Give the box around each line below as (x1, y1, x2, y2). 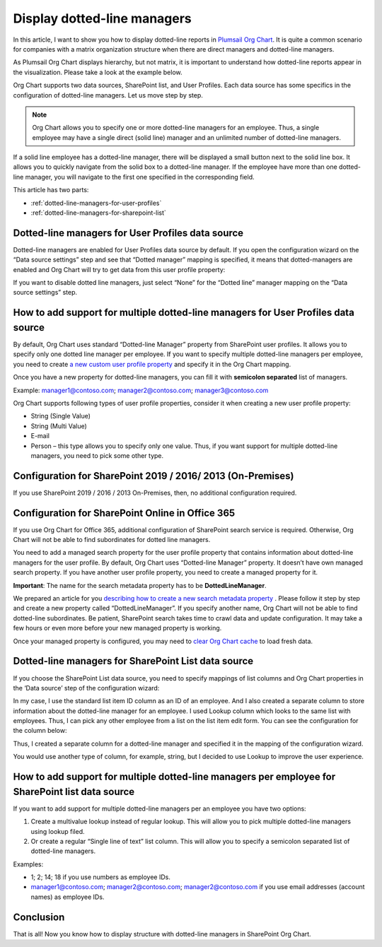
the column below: (13, 727, 67, 735)
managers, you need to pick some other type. (30, 451, 164, 459)
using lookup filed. (30, 827, 85, 835)
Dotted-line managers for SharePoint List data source (13, 655, 254, 667)
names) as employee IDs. (30, 893, 105, 901)
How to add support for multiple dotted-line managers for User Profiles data (13, 307, 355, 319)
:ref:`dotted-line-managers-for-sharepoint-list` (30, 208, 166, 217)
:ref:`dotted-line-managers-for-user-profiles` (30, 199, 162, 207)
